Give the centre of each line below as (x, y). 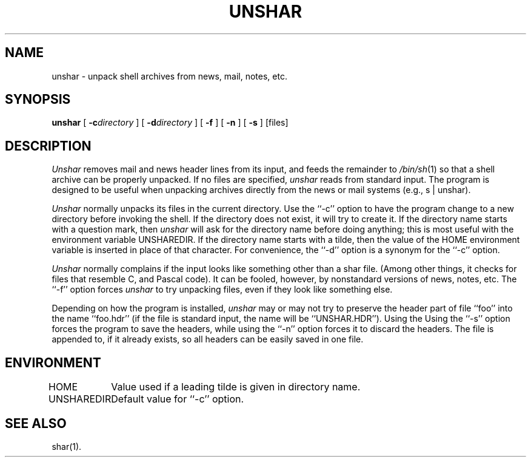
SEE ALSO (36, 423)
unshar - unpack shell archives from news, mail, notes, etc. (169, 76)
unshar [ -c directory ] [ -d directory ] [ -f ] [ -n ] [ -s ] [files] (170, 123)
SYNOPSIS (38, 100)
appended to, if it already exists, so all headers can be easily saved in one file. (208, 339)
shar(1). (67, 446)
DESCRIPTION (48, 146)
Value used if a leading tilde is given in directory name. (236, 387)
